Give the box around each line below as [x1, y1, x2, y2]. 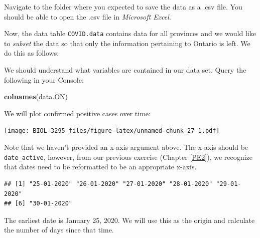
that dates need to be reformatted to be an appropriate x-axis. [4, 161, 197, 172]
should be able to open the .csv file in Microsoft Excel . [4, 11, 171, 22]
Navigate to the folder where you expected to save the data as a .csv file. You [4, 2, 242, 12]
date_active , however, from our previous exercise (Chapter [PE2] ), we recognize [4, 151, 252, 162]
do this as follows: [4, 48, 59, 58]
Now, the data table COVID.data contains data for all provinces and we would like [4, 28, 256, 39]
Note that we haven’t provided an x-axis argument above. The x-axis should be [4, 142, 248, 152]
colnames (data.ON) [4, 91, 68, 102]
